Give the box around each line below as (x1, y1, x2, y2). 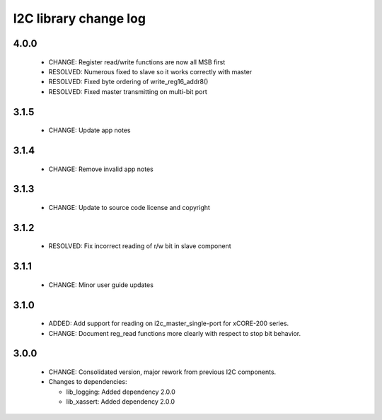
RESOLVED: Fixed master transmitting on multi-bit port (48, 87, 208, 95)
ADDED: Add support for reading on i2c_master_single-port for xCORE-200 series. (48, 319, 289, 328)
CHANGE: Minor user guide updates (48, 280, 154, 289)
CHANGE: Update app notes (48, 126, 131, 134)
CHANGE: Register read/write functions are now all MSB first (48, 57, 226, 66)
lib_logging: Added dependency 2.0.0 (66, 387, 176, 396)
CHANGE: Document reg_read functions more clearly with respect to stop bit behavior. (48, 329, 301, 337)
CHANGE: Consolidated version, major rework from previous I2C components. (48, 368, 277, 376)
